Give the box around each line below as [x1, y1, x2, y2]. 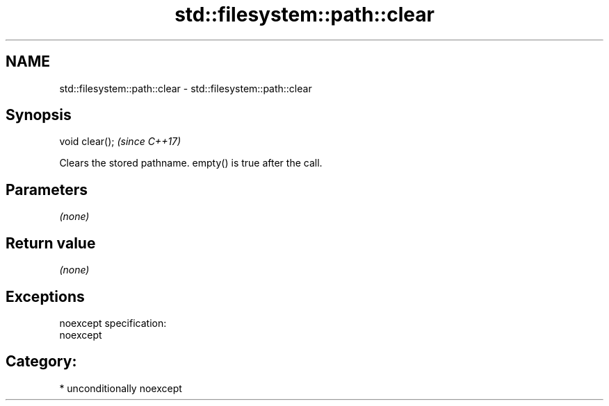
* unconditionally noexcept [59, 382, 182, 394]
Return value [6, 234, 96, 252]
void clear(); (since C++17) [59, 135, 181, 148]
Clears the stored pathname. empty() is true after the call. [59, 157, 323, 169]
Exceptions [6, 287, 85, 305]
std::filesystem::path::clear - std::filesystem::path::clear [59, 82, 312, 94]
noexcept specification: [59, 316, 167, 329]
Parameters [6, 180, 88, 198]
